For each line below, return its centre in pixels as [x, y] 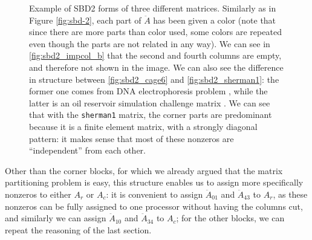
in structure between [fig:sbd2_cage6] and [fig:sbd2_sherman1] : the [154, 79]
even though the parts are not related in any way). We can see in [150, 43]
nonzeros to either [38, 194]
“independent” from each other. [87, 150]
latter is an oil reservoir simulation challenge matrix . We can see [150, 102]
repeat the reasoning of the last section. [78, 229]
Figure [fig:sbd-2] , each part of [85, 20]
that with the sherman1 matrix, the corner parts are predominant [151, 115]
